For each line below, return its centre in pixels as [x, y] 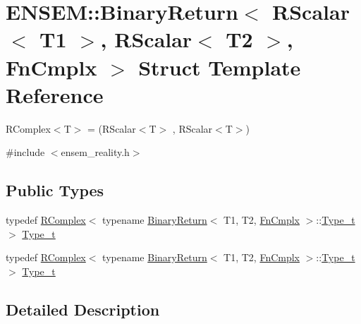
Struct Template [220, 67]
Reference [55, 94]
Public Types [55, 190]
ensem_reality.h [95, 152]
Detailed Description [83, 309]
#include [25, 152]
